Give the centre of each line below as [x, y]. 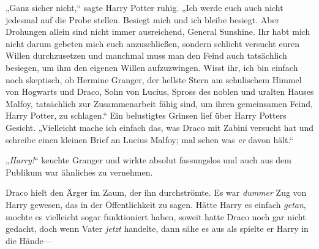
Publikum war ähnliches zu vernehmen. [79, 172]
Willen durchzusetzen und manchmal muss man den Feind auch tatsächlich [146, 55]
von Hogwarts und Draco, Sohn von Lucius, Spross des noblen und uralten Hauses [160, 91]
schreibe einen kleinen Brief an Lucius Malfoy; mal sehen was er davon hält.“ [150, 139]
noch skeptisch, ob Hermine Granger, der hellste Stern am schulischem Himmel [154, 79]
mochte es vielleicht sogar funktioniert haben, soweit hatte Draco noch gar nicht [156, 216]
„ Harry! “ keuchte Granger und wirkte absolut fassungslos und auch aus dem [148, 160]
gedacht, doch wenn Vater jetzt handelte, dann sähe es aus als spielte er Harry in [157, 229]
